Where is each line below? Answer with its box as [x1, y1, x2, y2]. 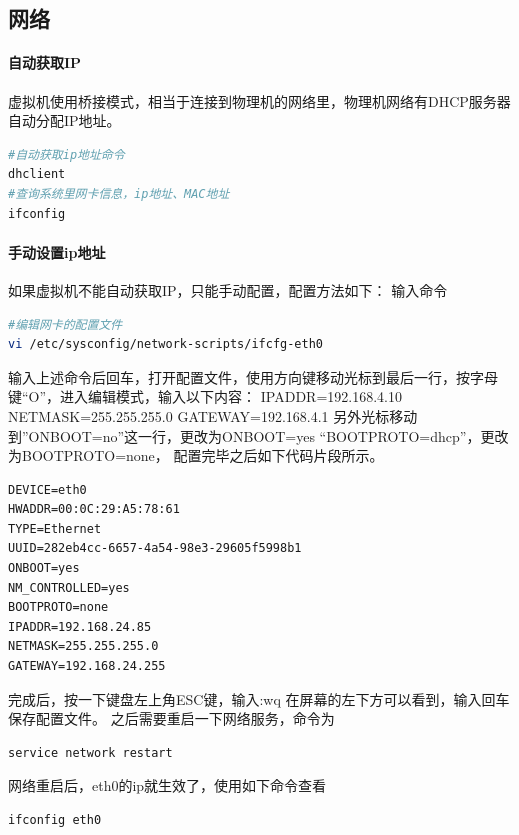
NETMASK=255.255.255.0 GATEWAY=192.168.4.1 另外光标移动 [8, 405, 418, 426]
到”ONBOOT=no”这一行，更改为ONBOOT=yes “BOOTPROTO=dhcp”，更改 [8, 425, 509, 446]
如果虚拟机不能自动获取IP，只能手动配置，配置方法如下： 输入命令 [8, 279, 448, 300]
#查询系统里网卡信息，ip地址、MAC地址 [8, 186, 230, 201]
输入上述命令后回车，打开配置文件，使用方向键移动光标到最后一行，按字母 [8, 366, 498, 387]
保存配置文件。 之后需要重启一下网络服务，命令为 [8, 708, 335, 729]
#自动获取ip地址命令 [8, 147, 125, 162]
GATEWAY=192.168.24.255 [8, 659, 166, 674]
